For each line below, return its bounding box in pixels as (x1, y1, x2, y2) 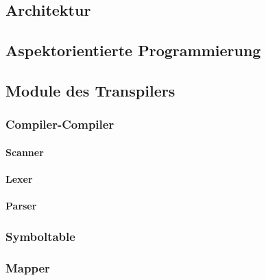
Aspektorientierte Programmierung (5, 40, 261, 61)
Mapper (5, 259, 50, 276)
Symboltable (5, 227, 75, 244)
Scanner (5, 144, 44, 159)
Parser (5, 199, 37, 213)
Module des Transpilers (5, 79, 176, 101)
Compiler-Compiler (5, 116, 114, 133)
